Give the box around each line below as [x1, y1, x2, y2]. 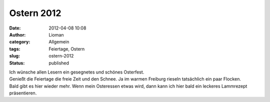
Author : [9, 31, 26, 37]
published [48, 60, 69, 66]
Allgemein [48, 39, 69, 45]
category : [9, 39, 30, 45]
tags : [9, 45, 20, 52]
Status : [9, 60, 25, 66]
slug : [9, 53, 20, 59]
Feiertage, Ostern [48, 45, 85, 52]
